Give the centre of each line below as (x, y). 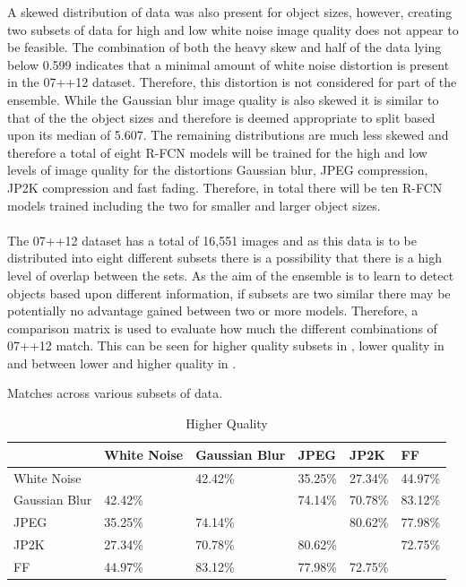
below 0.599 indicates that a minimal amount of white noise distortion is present (229, 64)
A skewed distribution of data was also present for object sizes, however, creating (230, 12)
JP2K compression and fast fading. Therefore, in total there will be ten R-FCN (225, 187)
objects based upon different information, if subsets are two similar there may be (229, 293)
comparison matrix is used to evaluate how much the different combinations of (222, 328)
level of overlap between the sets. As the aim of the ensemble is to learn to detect (231, 275)
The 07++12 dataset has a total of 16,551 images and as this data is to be (212, 240)
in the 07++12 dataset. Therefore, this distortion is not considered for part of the (232, 82)
